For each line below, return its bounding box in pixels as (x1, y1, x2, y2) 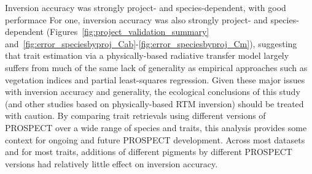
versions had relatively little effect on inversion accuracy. (5, 157, 218, 170)
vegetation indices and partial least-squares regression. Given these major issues (5, 73, 305, 86)
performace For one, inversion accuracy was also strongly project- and (5, 13, 268, 26)
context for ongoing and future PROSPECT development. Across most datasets (5, 133, 305, 146)
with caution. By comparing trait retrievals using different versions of (5, 109, 266, 122)
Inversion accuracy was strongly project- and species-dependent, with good (5, 1, 286, 13)
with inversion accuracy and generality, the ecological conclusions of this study (5, 85, 300, 98)
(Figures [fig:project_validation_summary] (46, 25, 209, 38)
